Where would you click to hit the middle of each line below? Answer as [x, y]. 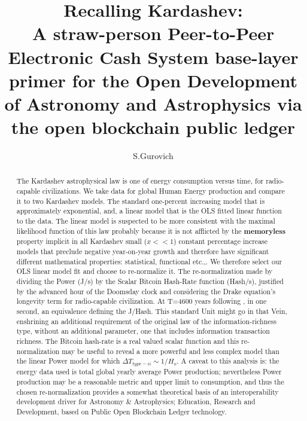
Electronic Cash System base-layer [153, 57]
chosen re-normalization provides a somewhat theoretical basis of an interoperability [148, 391]
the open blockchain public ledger [153, 127]
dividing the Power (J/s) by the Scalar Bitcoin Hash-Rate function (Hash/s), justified [150, 281]
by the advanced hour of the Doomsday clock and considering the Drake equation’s [146, 291]
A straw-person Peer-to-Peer [153, 33]
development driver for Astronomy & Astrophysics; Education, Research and [136, 402]
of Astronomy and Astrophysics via [153, 103]
